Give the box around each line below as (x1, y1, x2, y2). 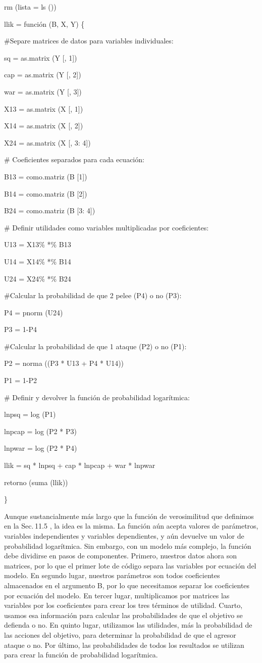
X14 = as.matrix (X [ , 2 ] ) (4, 120, 83, 131)
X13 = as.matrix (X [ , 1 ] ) (4, 103, 83, 114)
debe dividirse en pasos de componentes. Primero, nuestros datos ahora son (4, 550, 237, 561)
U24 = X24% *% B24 (4, 273, 71, 283)
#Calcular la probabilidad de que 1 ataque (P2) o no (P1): (4, 341, 187, 351)
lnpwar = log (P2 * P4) (4, 443, 77, 453)
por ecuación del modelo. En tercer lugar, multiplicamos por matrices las (4, 590, 230, 600)
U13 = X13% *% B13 (4, 239, 71, 250)
